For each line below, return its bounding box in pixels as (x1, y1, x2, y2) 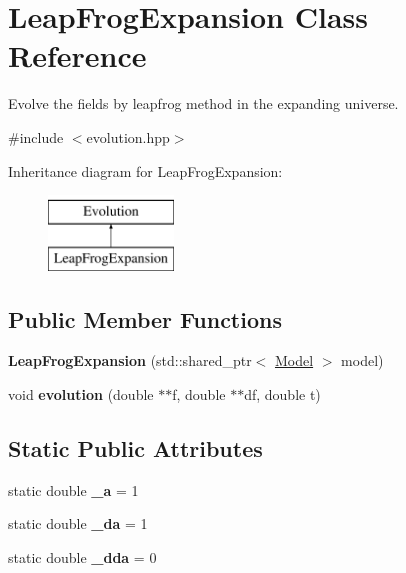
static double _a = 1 (8, 479, 139, 500)
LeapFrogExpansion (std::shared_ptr (8, 350, 252, 371)
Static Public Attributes (8, 433, 263, 464)
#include (8, 126, 64, 147)
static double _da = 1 (8, 513, 148, 534)
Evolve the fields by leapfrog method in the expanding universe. (8, 93, 399, 114)
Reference (8, 35, 147, 76)
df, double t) (244, 384, 321, 405)
